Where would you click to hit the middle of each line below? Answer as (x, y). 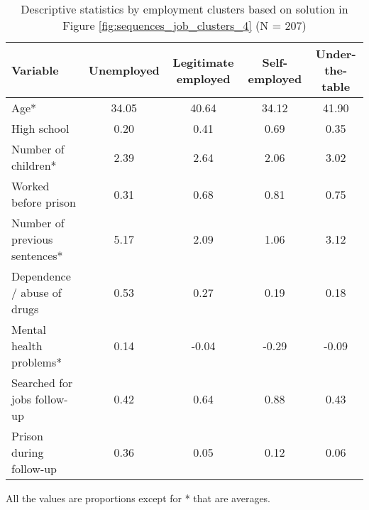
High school (40, 128)
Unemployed (124, 70)
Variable (35, 70)
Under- (336, 54)
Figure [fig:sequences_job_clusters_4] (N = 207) (184, 25)
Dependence (41, 276)
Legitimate (203, 62)
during (28, 452)
